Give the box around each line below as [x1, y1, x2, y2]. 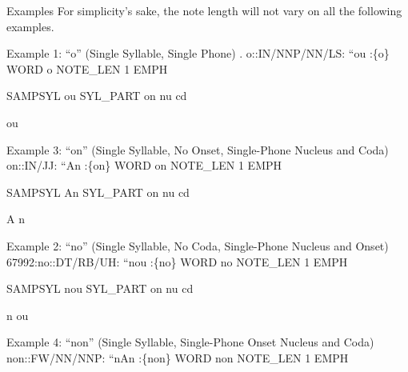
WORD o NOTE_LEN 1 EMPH [6, 60, 168, 77]
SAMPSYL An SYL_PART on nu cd [6, 183, 190, 200]
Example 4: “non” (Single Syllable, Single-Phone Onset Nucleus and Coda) [6, 334, 374, 350]
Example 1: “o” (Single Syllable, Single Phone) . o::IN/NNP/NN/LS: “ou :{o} [6, 45, 390, 62]
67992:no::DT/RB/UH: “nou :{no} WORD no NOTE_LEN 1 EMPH [6, 253, 348, 270]
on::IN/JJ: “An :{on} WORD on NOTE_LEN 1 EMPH [6, 157, 282, 174]
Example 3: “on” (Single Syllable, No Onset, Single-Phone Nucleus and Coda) [6, 141, 389, 158]
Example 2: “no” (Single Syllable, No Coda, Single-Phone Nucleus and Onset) [6, 237, 389, 254]
